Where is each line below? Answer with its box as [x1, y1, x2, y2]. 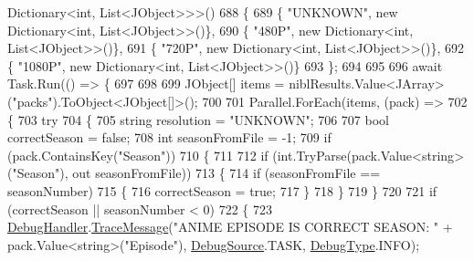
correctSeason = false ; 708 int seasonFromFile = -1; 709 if [7, 128, 332, 147]
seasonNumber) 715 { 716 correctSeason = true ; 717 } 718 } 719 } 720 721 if [7, 181, 437, 200]
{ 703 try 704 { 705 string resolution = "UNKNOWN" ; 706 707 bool [7, 110, 389, 129]
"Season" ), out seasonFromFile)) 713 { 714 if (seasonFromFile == [12, 163, 381, 183]
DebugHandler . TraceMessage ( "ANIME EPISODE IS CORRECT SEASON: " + [7, 217, 453, 236]
